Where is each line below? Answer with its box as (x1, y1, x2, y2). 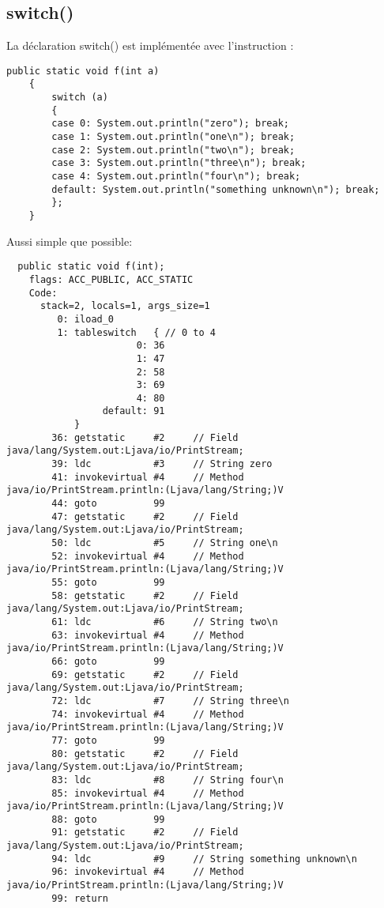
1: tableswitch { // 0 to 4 (57, 326, 216, 338)
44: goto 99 (51, 498, 165, 510)
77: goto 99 (51, 734, 165, 746)
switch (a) (51, 92, 108, 104)
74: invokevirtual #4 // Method (51, 708, 244, 720)
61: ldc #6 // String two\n (51, 616, 278, 627)
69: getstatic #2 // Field (51, 669, 239, 680)
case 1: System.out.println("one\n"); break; (51, 131, 296, 143)
